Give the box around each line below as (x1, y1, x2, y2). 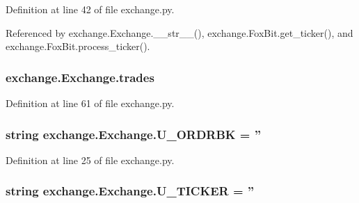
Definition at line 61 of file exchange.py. (6, 96, 175, 110)
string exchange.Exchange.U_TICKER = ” (6, 182, 255, 200)
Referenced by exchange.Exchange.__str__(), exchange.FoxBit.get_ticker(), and (6, 25, 353, 40)
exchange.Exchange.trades (6, 68, 154, 86)
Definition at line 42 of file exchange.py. (6, 2, 175, 16)
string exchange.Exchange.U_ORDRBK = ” (6, 125, 262, 143)
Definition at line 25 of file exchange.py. (6, 152, 175, 167)
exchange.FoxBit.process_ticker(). (6, 39, 150, 54)
